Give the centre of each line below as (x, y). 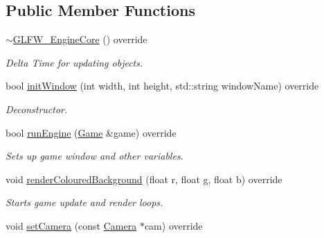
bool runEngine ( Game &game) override (91, 132)
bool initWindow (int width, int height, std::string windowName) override (162, 86)
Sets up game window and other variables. (94, 156)
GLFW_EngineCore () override (80, 39)
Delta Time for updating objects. (74, 62)
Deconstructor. (37, 109)
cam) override (173, 225)
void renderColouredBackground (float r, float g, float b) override (144, 179)
